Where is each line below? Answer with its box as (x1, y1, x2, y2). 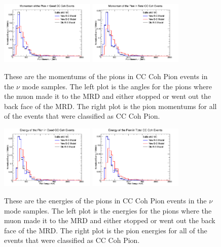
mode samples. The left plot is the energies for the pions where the (4, 205, 212, 216)
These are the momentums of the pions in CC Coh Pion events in (4, 71, 208, 82)
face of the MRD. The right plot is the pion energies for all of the (4, 225, 207, 235)
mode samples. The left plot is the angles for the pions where (22, 81, 212, 91)
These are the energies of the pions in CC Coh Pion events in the (4, 195, 207, 206)
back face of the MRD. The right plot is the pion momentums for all (4, 100, 217, 111)
